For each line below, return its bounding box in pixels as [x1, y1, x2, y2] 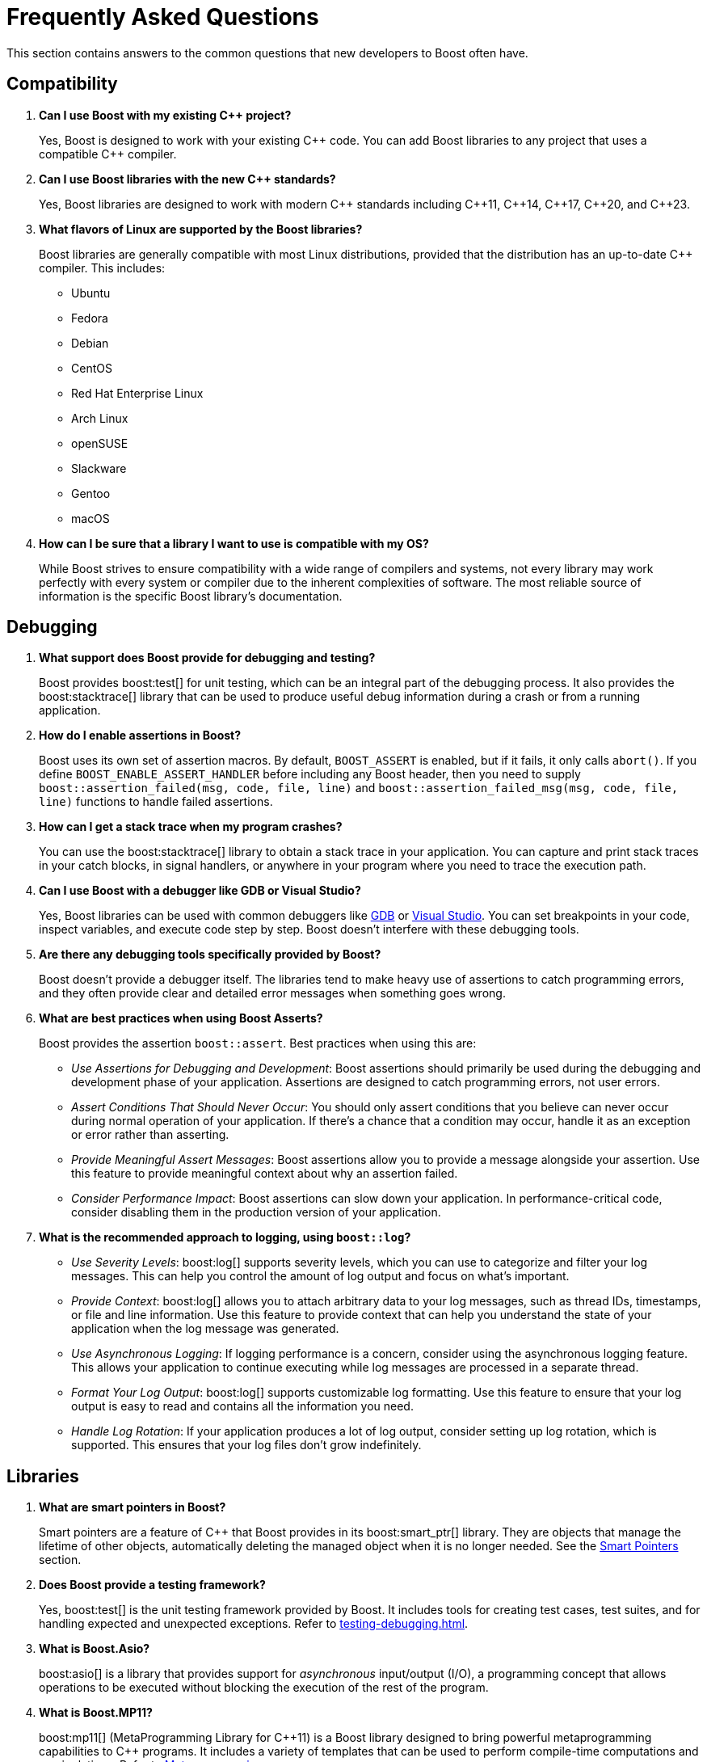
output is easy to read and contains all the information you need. [71, 1399, 414, 1414]
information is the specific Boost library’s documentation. [39, 588, 343, 603]
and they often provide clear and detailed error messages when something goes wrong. [39, 986, 506, 1001]
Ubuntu [71, 285, 111, 300]
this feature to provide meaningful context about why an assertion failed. [71, 1166, 458, 1181]
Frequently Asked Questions [6, 3, 319, 31]
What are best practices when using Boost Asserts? [39, 1011, 323, 1026]
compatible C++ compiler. [39, 146, 177, 161]
